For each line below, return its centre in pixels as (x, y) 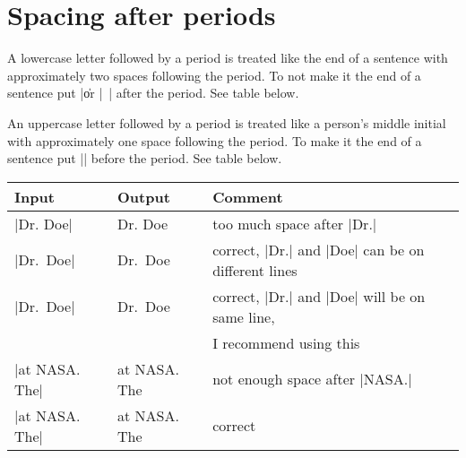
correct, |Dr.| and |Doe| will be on (319, 296)
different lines (255, 270)
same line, (244, 316)
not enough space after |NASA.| (312, 379)
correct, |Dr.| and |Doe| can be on (319, 249)
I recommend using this (286, 342)
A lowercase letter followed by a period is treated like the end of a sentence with (228, 58)
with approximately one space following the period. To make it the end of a (215, 140)
